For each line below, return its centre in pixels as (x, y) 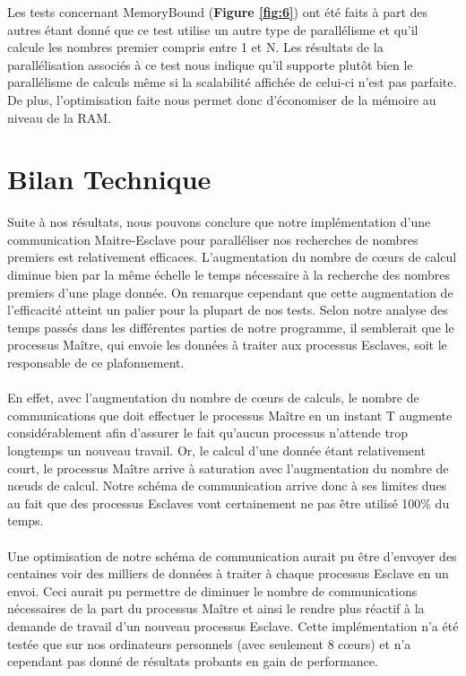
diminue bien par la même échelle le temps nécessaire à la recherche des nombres (229, 275)
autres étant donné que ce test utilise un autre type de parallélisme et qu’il (213, 29)
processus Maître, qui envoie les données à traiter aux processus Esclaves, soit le (227, 345)
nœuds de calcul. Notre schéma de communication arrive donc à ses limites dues (227, 485)
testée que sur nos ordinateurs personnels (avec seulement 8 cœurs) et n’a (209, 643)
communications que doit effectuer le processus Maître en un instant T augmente (230, 415)
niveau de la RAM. (60, 117)
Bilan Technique (109, 179)
